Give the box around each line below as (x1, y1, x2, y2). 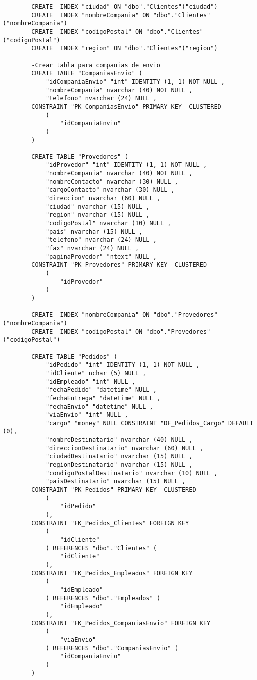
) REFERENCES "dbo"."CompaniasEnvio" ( (45, 644, 178, 652)
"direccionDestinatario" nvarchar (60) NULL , (45, 444, 203, 452)
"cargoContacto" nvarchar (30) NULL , (45, 186, 175, 194)
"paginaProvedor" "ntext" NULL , (45, 253, 157, 260)
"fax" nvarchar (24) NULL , (45, 245, 139, 252)
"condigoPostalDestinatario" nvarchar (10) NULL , (45, 469, 218, 477)
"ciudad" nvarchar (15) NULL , (45, 203, 150, 210)
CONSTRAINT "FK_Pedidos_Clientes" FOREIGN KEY (31, 519, 189, 527)
